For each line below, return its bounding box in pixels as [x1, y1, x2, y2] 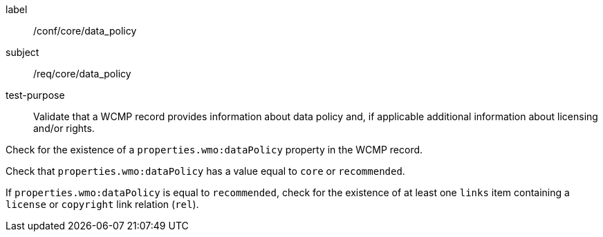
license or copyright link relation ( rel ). [6, 198, 199, 210]
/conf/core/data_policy [33, 25, 137, 37]
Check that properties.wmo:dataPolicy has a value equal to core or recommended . [6, 165, 405, 177]
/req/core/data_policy [33, 68, 131, 79]
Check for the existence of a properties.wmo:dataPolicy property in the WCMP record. [6, 144, 423, 155]
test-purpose [6, 89, 65, 101]
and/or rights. [33, 122, 95, 134]
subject [6, 46, 39, 58]
